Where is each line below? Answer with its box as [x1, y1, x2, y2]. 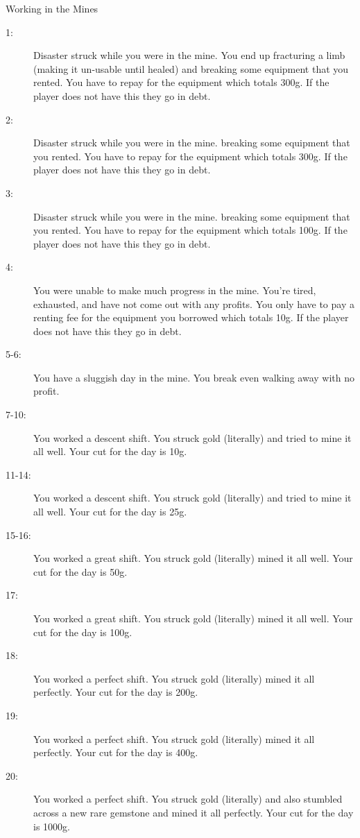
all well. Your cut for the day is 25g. [33, 504, 187, 519]
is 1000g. [33, 819, 70, 833]
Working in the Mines [6, 1, 98, 15]
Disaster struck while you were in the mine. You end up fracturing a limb [33, 48, 345, 62]
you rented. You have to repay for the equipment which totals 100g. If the [33, 223, 348, 237]
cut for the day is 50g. [33, 564, 128, 579]
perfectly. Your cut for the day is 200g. [33, 685, 198, 699]
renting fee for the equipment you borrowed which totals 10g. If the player [33, 310, 349, 325]
